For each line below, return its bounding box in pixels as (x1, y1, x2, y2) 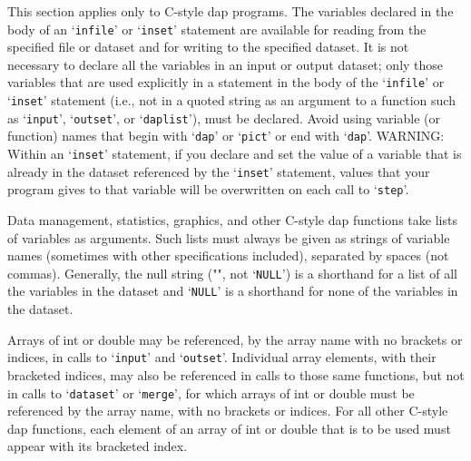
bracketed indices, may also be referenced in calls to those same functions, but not (7, 365, 465, 384)
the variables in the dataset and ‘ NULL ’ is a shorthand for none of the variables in (7, 281, 458, 300)
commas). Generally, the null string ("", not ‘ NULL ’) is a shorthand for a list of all (7, 263, 457, 282)
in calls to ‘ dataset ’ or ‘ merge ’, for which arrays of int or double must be (7, 383, 415, 402)
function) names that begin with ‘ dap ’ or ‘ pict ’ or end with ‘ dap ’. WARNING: (7, 126, 445, 145)
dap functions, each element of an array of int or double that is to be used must (7, 418, 451, 437)
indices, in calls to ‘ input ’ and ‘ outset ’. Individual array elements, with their (7, 348, 437, 367)
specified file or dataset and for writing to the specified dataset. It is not (7, 37, 409, 56)
